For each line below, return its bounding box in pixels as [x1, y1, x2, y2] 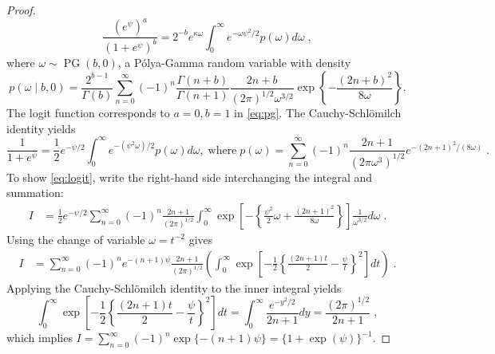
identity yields [6, 120, 76, 136]
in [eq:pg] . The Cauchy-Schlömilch [234, 104, 402, 121]
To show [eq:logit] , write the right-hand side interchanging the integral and [6, 168, 373, 185]
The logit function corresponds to [6, 104, 170, 121]
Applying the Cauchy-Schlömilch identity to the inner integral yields [6, 279, 342, 296]
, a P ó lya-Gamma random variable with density [117, 54, 351, 71]
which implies [6, 329, 73, 346]
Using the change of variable [6, 230, 145, 247]
